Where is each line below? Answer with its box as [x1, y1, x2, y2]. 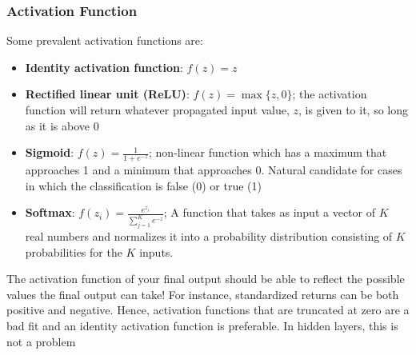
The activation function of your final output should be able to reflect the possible [6, 270, 405, 287]
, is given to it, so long [298, 102, 409, 118]
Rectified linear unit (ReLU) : [25, 86, 190, 102]
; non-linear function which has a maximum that [149, 144, 387, 161]
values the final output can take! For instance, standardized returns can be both [6, 285, 399, 302]
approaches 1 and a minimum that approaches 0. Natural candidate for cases [25, 162, 402, 178]
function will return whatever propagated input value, [25, 102, 290, 118]
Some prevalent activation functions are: [6, 32, 203, 49]
